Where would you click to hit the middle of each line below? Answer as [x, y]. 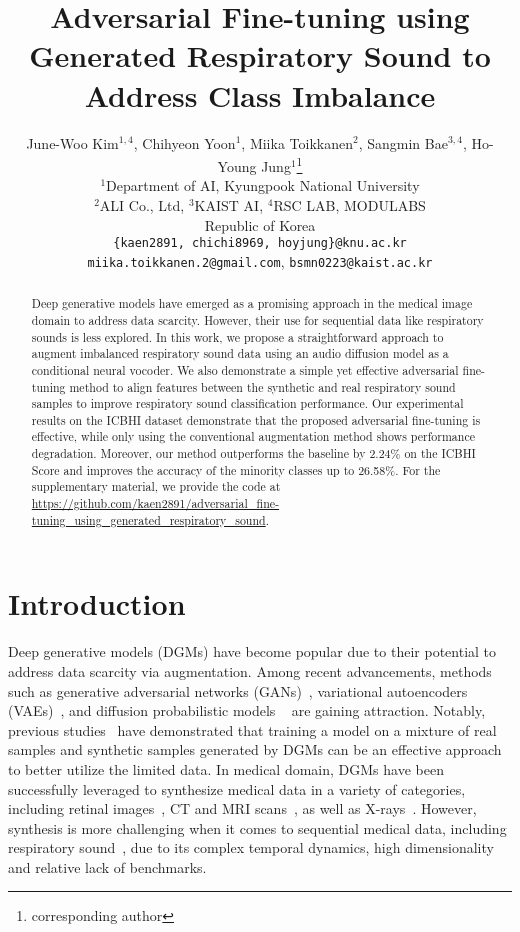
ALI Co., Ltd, [142, 204]
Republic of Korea [260, 224]
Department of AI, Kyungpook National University [263, 185]
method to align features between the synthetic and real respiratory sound [262, 386]
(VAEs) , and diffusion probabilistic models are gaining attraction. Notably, [247, 710]
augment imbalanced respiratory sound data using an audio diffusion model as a [240, 353]
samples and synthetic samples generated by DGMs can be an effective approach [255, 749]
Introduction [97, 603]
